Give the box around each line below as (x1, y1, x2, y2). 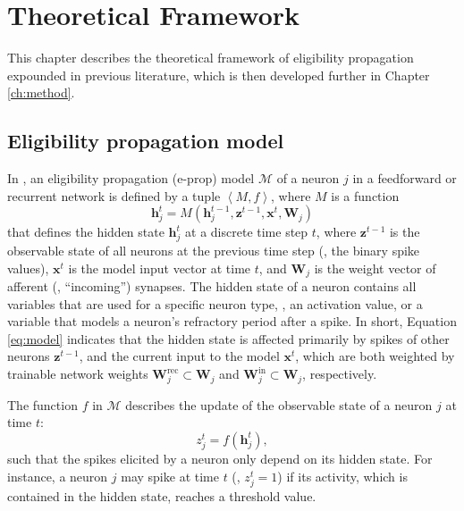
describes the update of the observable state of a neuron (125, 395, 433, 414)
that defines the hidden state (7, 222, 165, 241)
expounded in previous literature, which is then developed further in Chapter (7, 65, 430, 84)
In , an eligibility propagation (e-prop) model (7, 169, 255, 188)
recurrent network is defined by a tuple (7, 186, 221, 205)
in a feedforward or (352, 169, 457, 188)
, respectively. (302, 364, 377, 383)
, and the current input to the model (79, 347, 280, 365)
